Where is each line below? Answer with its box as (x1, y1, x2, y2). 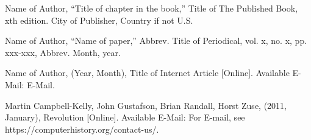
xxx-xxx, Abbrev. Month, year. (5, 46, 121, 58)
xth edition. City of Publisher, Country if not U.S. (5, 13, 193, 26)
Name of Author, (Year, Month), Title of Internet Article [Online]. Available (5, 66, 290, 79)
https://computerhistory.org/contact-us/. (5, 122, 159, 135)
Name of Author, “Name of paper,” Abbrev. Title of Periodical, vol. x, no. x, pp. (5, 34, 307, 47)
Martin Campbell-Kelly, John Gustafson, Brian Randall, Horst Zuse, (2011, (5, 99, 287, 111)
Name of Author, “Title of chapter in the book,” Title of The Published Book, (5, 2, 298, 14)
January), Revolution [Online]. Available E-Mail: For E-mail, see (5, 111, 245, 124)
